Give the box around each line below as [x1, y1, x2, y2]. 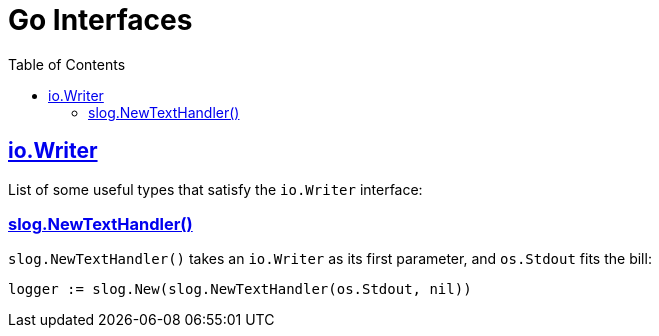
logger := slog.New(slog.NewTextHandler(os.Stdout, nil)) [8, 281, 472, 298]
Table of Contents [8, 55, 126, 73]
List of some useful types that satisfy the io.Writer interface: [8, 180, 423, 198]
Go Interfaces [8, 3, 193, 37]
